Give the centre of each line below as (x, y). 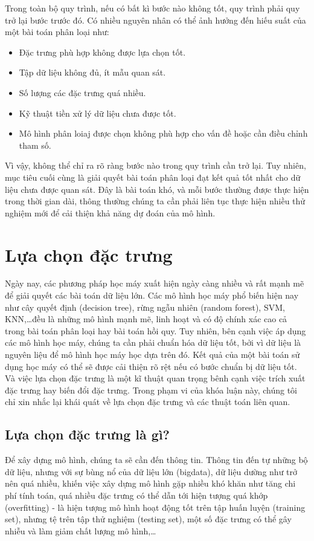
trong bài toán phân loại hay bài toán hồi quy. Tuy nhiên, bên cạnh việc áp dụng (155, 330)
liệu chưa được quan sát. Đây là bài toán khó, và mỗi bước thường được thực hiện (157, 189)
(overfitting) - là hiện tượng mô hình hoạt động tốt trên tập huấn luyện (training (155, 507)
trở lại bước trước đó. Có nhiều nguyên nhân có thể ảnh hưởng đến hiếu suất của (155, 20)
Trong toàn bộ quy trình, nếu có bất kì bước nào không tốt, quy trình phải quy (152, 8)
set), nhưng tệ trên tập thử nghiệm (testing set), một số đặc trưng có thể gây (148, 519)
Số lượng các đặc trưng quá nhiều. (82, 92)
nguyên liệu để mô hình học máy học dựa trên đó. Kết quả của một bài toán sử (152, 354)
